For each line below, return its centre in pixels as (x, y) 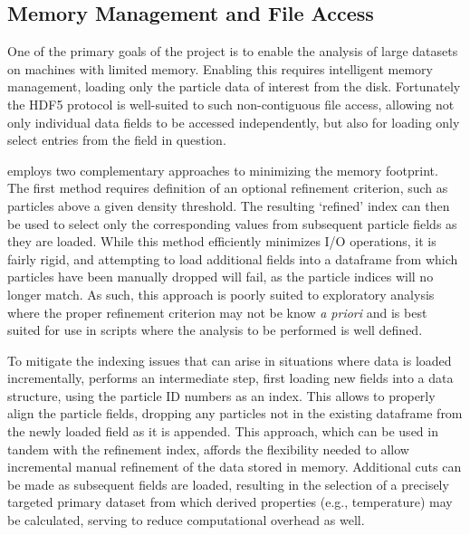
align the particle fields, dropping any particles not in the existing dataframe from (235, 413)
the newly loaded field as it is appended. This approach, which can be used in (223, 431)
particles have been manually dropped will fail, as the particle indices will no (221, 277)
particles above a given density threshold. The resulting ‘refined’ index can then (229, 205)
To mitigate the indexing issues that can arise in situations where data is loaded (230, 360)
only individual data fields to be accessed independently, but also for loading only (234, 122)
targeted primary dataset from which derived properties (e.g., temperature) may (230, 502)
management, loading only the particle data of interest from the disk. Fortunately (234, 86)
